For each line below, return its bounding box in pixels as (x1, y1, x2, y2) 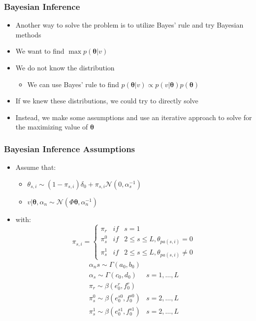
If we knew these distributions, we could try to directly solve (15, 96, 198, 106)
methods (15, 29, 41, 39)
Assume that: (15, 162, 56, 172)
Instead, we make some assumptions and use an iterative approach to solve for (15, 112, 252, 122)
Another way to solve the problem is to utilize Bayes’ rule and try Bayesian (15, 20, 244, 30)
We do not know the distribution (15, 63, 115, 72)
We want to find (15, 46, 64, 56)
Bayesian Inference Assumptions (4, 142, 135, 155)
